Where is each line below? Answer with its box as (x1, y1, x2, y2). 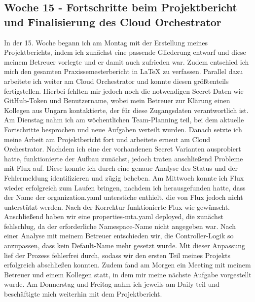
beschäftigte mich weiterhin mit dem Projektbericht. (4, 289, 162, 299)
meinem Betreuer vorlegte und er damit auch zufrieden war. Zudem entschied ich (4, 56, 249, 67)
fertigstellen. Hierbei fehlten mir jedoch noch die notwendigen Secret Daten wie (4, 85, 244, 96)
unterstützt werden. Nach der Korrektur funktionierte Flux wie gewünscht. (4, 201, 230, 212)
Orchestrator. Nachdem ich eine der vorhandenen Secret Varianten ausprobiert (4, 144, 241, 154)
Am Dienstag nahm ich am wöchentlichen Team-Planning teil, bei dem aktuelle (4, 114, 244, 125)
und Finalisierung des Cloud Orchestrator (4, 14, 221, 29)
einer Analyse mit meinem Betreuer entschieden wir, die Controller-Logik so (4, 230, 234, 241)
